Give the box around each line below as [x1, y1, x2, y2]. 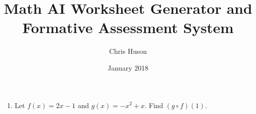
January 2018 [108, 62, 148, 73]
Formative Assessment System [22, 17, 234, 38]
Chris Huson [109, 46, 147, 56]
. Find [144, 100, 163, 110]
